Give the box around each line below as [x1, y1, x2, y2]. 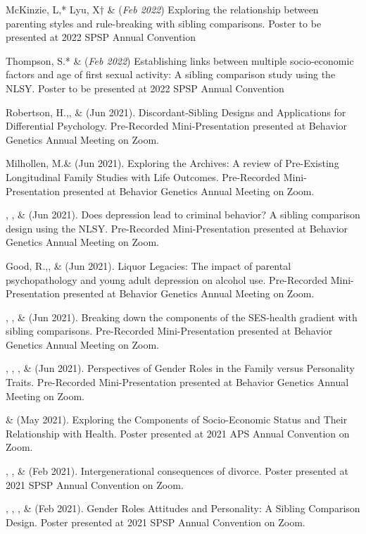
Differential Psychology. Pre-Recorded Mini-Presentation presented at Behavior [6, 118, 348, 133]
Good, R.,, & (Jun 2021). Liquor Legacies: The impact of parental [6, 258, 291, 273]
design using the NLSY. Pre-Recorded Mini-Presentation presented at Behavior [6, 221, 348, 235]
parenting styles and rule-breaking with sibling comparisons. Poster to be [6, 15, 322, 30]
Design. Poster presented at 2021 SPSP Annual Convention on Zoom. [6, 514, 305, 529]
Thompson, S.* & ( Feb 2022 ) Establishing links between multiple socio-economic [6, 53, 354, 68]
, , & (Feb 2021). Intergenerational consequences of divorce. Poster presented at [6, 464, 348, 478]
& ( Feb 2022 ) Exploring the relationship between [107, 2, 319, 16]
